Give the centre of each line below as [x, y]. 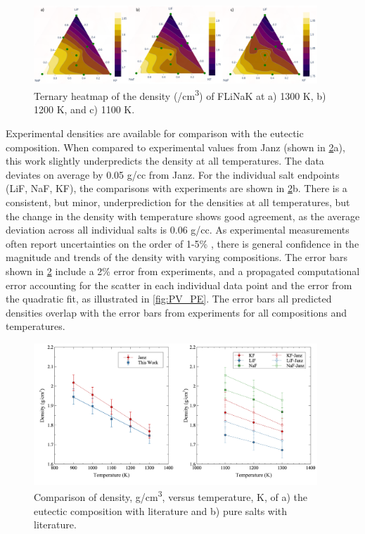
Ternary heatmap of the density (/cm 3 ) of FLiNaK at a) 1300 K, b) [180, 95]
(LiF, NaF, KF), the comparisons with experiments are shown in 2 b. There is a [177, 188]
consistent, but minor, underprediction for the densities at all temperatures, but [178, 202]
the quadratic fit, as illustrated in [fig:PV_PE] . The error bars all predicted [169, 299]
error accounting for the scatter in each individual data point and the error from [179, 285]
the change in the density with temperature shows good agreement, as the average [183, 216]
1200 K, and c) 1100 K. [84, 109]
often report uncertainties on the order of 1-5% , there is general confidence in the [182, 243]
